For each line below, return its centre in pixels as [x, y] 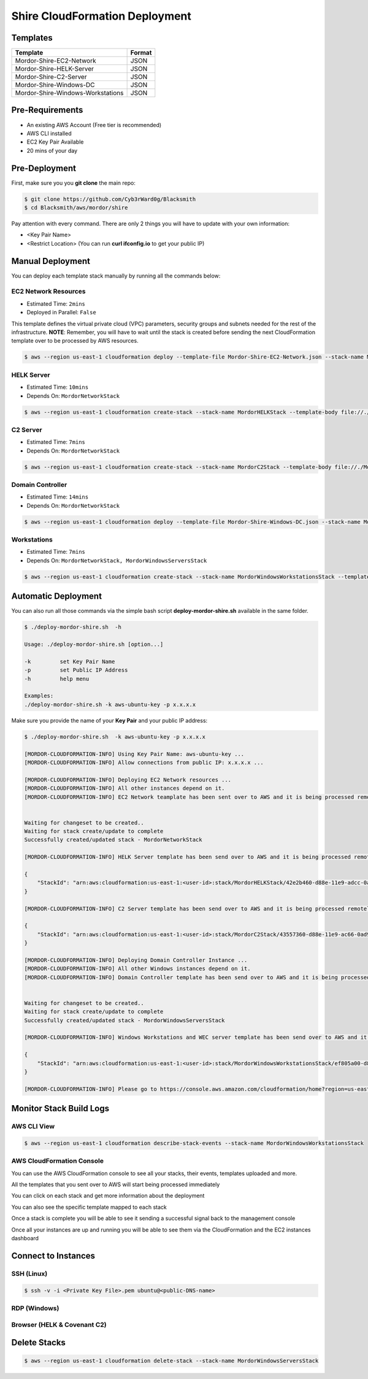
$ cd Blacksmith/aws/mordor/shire [76, 208]
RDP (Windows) [35, 1308]
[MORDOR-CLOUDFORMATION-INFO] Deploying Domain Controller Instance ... [136, 960]
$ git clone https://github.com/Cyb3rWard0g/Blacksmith [110, 199]
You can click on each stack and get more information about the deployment [108, 1196]
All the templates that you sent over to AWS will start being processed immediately [116, 1184]
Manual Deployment [51, 261]
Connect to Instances [53, 1256]
